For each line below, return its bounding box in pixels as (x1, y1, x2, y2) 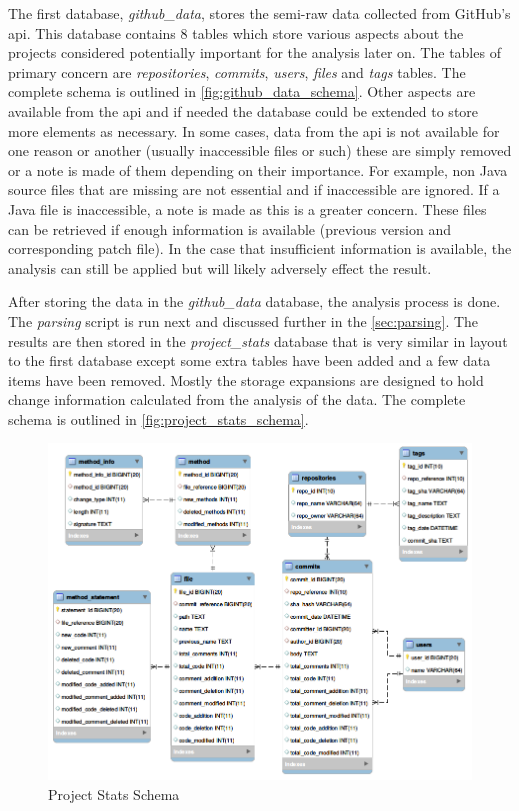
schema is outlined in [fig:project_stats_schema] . (8, 408, 309, 429)
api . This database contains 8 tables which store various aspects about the (8, 22, 464, 43)
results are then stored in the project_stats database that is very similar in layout (8, 330, 508, 351)
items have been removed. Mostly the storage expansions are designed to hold (8, 369, 484, 390)
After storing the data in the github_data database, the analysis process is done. (8, 291, 501, 312)
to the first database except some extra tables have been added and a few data (8, 350, 491, 371)
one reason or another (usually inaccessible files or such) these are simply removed (8, 140, 512, 161)
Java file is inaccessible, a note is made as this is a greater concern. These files (8, 198, 487, 219)
